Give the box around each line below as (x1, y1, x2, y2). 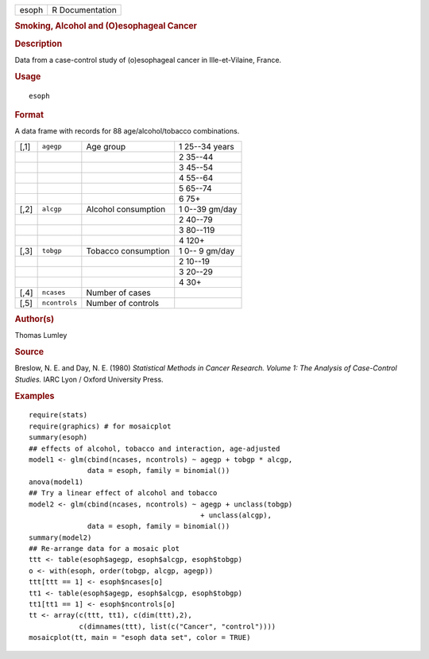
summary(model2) (29, 533, 92, 542)
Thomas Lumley (14, 331, 68, 340)
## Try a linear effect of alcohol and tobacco (29, 489, 218, 498)
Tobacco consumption (86, 245, 170, 256)
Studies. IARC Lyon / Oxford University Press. (14, 374, 164, 384)
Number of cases (86, 287, 151, 298)
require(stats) (29, 410, 88, 420)
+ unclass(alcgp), (199, 510, 272, 520)
